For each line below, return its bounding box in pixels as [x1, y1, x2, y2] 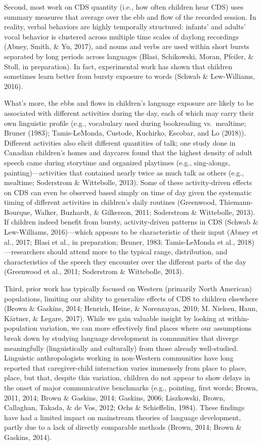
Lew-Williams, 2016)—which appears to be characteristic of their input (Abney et [4, 227, 258, 237]
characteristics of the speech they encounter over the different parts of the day [4, 256, 246, 266]
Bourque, [4, 206, 32, 217]
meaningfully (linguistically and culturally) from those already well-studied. [4, 342, 238, 353]
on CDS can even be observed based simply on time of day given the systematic [4, 187, 252, 197]
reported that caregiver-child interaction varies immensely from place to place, [4, 362, 247, 373]
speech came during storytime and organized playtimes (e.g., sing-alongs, [4, 157, 230, 167]
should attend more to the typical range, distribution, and [47, 246, 228, 257]
